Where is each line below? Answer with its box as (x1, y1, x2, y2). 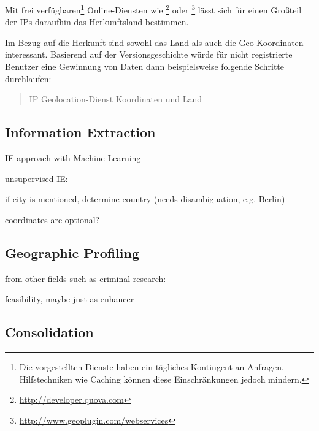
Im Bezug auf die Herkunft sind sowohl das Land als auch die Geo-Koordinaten (5, 36, 304, 48)
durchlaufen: (5, 72, 52, 85)
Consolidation (5, 322, 94, 341)
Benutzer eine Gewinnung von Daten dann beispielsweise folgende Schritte (5, 60, 285, 73)
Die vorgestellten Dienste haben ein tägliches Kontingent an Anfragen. (19, 360, 284, 373)
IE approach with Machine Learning (5, 151, 141, 164)
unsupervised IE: (5, 172, 68, 185)
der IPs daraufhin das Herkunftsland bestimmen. (5, 15, 189, 28)
